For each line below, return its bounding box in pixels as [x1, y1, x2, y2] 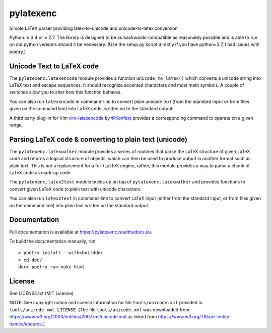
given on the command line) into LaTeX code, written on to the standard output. [9, 106, 174, 112]
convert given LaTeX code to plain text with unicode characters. [9, 186, 142, 192]
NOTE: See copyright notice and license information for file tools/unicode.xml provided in [9, 300, 202, 306]
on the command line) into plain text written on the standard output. [9, 202, 150, 208]
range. [9, 122, 23, 128]
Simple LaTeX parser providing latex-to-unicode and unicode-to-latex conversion [9, 25, 178, 31]
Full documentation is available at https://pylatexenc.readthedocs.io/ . [9, 229, 153, 235]
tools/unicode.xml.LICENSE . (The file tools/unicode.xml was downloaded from [9, 306, 190, 313]
